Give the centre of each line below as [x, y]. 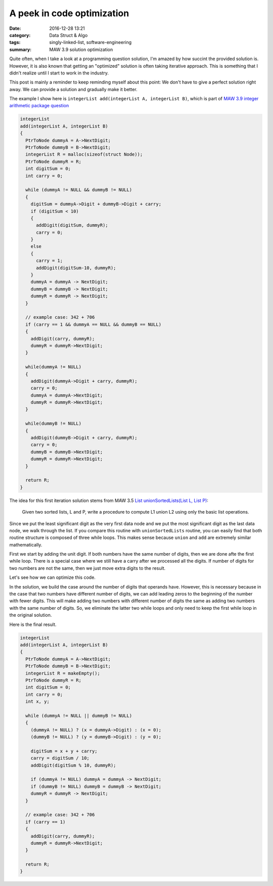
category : [20, 35]
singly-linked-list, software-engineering [90, 43]
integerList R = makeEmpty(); [63, 673]
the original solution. [31, 615]
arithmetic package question [39, 106]
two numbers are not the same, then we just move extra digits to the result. [87, 568]
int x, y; [38, 702]
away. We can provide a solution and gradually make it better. [73, 89]
